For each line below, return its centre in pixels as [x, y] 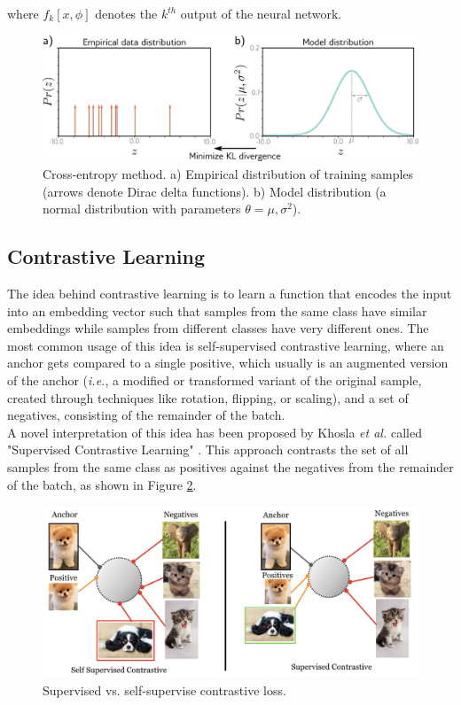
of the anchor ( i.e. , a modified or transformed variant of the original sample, [215, 380]
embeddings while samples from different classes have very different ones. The [218, 328]
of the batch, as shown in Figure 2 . [102, 484]
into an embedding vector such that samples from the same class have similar [217, 310]
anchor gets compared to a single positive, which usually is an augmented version [228, 363]
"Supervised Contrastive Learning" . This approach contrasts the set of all [208, 449]
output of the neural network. [261, 13]
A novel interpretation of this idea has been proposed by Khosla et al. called [215, 432]
